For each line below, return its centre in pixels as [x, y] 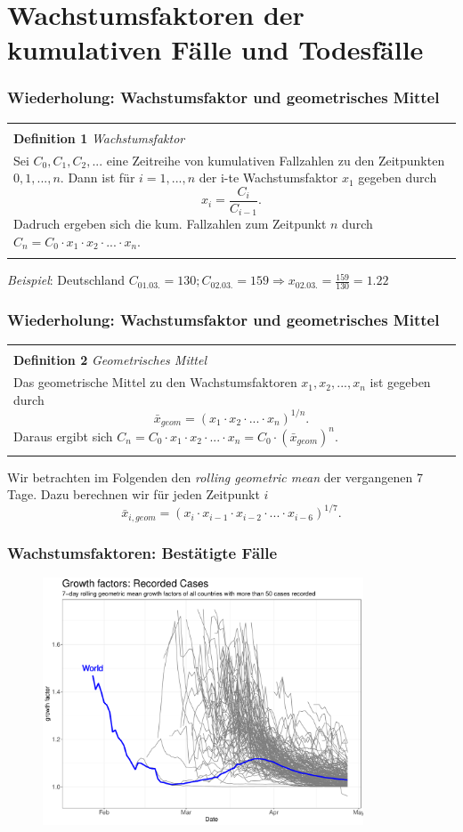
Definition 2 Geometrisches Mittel [110, 360]
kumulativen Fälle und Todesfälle [215, 49]
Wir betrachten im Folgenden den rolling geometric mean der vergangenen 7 [215, 477]
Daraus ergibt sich [63, 436]
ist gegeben [400, 382]
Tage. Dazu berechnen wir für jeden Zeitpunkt [134, 494]
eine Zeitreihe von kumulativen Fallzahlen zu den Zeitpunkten [276, 160]
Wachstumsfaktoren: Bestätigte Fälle [142, 552]
